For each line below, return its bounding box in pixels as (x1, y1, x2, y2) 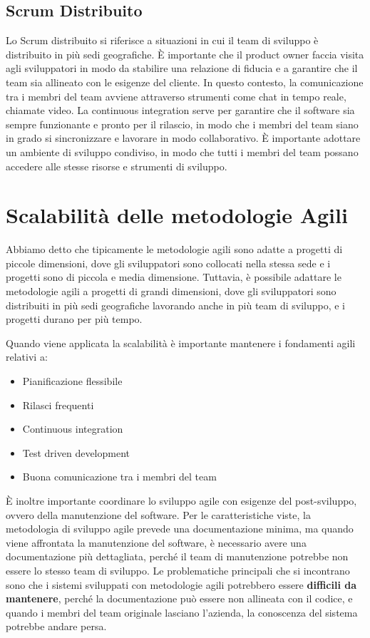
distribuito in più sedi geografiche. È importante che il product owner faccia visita (6, 46, 364, 61)
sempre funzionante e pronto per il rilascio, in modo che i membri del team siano (6, 116, 359, 131)
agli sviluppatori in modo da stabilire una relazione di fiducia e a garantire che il (6, 61, 358, 76)
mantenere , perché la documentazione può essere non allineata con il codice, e (6, 591, 353, 606)
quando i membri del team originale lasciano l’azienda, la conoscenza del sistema (6, 604, 358, 619)
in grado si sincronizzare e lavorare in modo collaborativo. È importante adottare (6, 130, 361, 145)
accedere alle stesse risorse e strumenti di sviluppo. (6, 158, 227, 173)
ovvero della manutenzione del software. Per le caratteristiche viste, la (6, 507, 311, 522)
